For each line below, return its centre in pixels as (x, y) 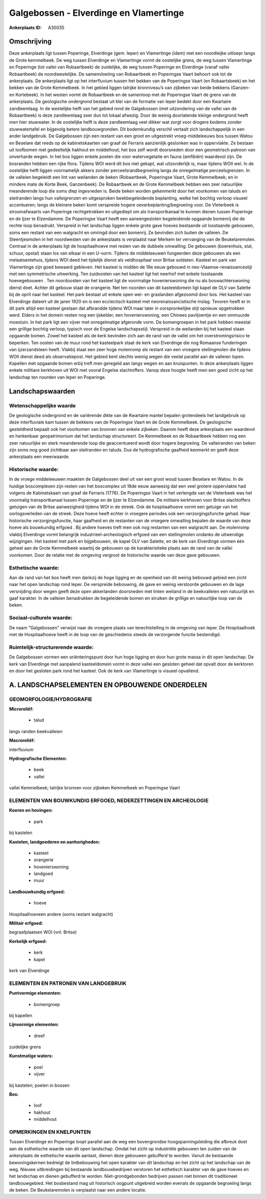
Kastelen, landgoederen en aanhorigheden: (55, 842)
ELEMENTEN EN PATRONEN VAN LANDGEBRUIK (68, 983)
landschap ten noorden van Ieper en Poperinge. (57, 377)
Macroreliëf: (22, 741)
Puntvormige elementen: (35, 993)
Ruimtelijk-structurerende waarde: (51, 647)
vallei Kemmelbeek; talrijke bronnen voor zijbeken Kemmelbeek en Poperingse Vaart (95, 788)
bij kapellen (21, 1015)
